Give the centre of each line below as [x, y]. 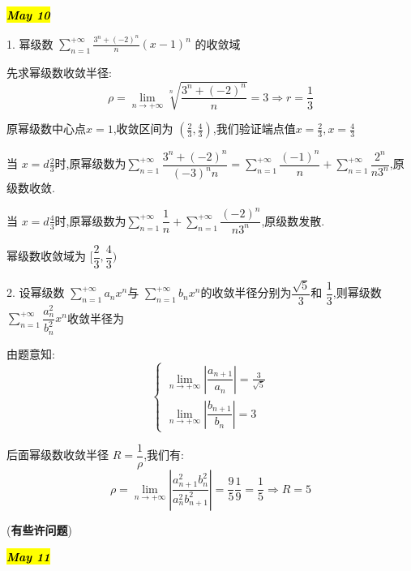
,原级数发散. [293, 220]
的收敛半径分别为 [246, 292]
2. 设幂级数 [36, 292]
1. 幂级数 [30, 43]
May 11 [28, 557]
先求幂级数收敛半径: [59, 73]
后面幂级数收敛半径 [58, 455]
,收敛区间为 [143, 129]
